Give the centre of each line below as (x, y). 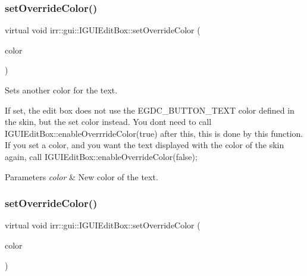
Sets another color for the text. (61, 90)
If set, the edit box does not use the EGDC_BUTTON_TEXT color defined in (150, 110)
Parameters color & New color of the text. (82, 176)
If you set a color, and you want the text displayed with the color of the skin (145, 145)
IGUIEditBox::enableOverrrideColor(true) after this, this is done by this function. (154, 133)
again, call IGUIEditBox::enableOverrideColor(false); (101, 156)
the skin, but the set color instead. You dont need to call (108, 122)
